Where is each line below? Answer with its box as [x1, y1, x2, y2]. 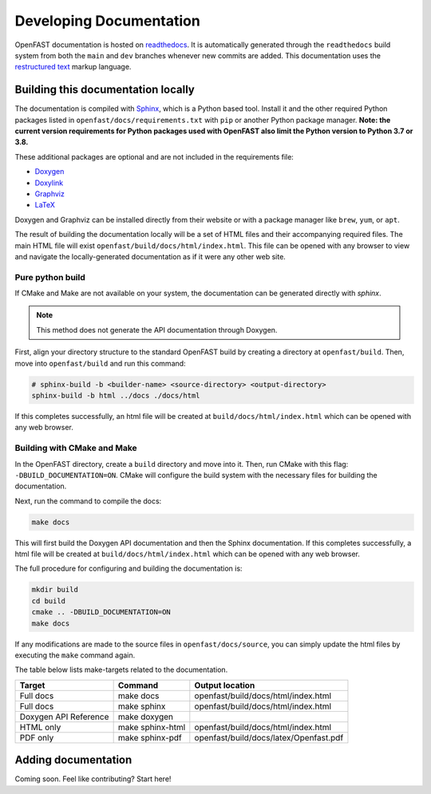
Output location [194, 679, 255, 690]
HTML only [19, 721, 61, 733]
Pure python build [14, 271, 85, 282]
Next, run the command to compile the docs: [14, 496, 162, 506]
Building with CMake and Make [14, 443, 137, 454]
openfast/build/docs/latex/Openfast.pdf [194, 732, 344, 743]
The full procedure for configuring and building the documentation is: [14, 563, 243, 574]
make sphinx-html [117, 721, 186, 733]
